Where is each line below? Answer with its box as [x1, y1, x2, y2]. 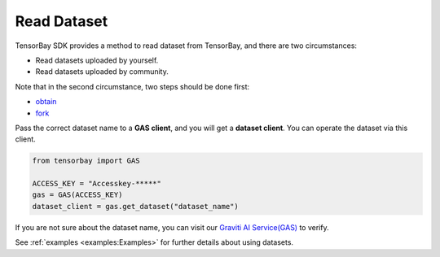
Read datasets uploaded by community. [35, 67, 169, 76]
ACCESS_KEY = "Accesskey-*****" [32, 179, 162, 189]
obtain [35, 97, 57, 107]
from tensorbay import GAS [32, 156, 140, 166]
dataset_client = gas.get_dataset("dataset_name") [32, 202, 240, 211]
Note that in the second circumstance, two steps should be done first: [15, 81, 250, 91]
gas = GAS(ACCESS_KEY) [32, 190, 123, 199]
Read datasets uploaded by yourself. [35, 55, 159, 65]
